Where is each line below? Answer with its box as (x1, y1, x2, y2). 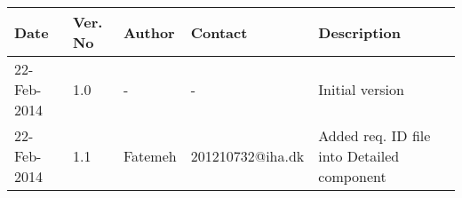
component (318, 166, 386, 186)
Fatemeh (123, 146, 177, 166)
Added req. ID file (318, 125, 431, 146)
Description (318, 21, 401, 43)
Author (123, 21, 175, 43)
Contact (190, 21, 248, 43)
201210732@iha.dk (190, 146, 305, 166)
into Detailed (318, 146, 400, 166)
